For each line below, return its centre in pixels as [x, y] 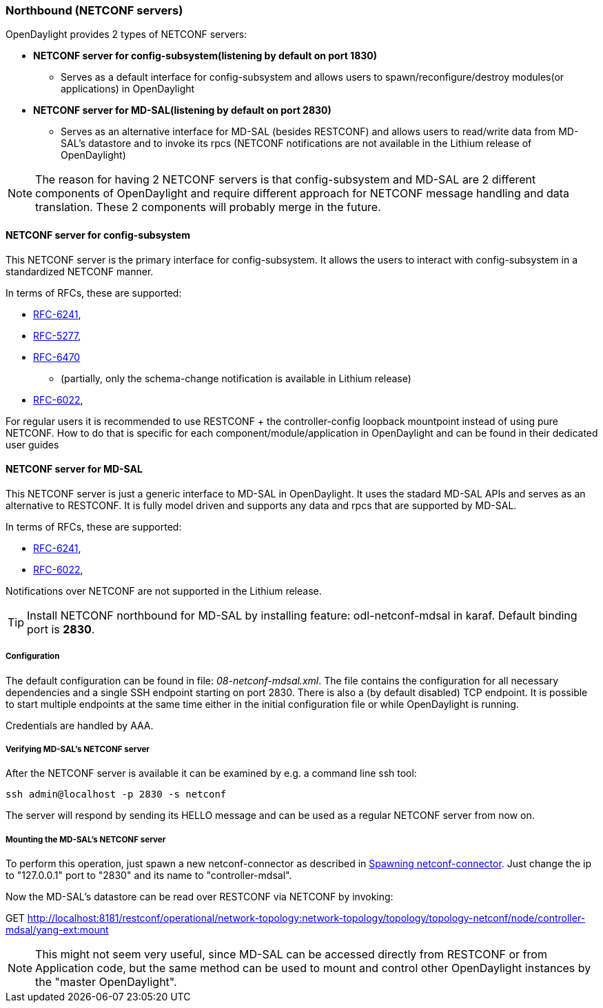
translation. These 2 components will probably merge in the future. [208, 207]
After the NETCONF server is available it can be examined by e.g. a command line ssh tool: [211, 773]
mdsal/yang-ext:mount [57, 930]
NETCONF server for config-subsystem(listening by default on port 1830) [205, 56]
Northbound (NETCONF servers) [94, 10]
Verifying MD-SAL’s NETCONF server [78, 749]
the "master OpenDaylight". [106, 982]
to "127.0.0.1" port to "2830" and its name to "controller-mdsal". [149, 876]
